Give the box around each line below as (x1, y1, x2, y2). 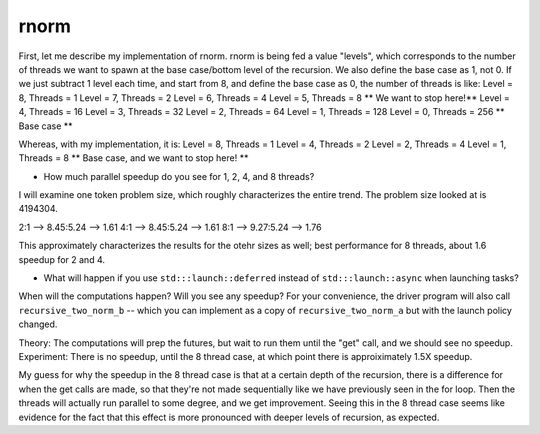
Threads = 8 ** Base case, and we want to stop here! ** (18, 152, 249, 164)
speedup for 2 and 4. (18, 253, 105, 265)
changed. (18, 318, 58, 330)
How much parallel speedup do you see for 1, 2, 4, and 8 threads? (43, 170, 315, 182)
